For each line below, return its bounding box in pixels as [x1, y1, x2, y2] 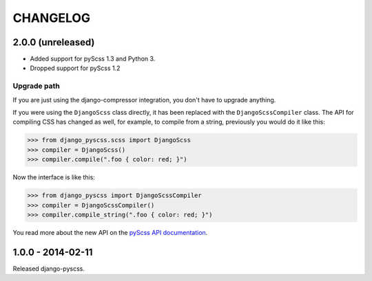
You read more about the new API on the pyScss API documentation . [12, 228, 208, 236]
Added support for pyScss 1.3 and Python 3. [30, 55, 156, 63]
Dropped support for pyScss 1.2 [30, 64, 121, 72]
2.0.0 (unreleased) [12, 36, 95, 48]
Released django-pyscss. [12, 265, 85, 273]
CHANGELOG [12, 10, 91, 25]
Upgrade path [12, 81, 60, 91]
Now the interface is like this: [12, 173, 96, 181]
